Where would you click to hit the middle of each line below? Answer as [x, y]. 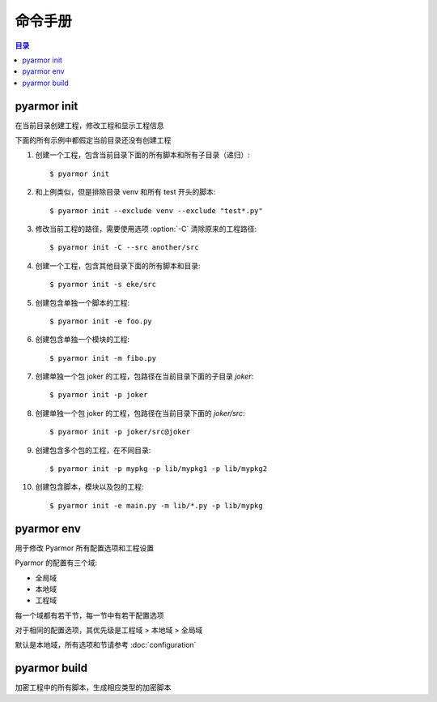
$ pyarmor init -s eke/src [103, 285]
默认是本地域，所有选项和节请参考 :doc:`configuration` [106, 645]
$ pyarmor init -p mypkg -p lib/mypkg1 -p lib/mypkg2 [158, 469]
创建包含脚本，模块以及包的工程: [90, 487]
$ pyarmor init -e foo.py [101, 321]
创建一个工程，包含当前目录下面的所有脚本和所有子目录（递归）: [143, 155]
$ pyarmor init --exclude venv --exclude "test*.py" [156, 210]
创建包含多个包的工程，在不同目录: [93, 450]
